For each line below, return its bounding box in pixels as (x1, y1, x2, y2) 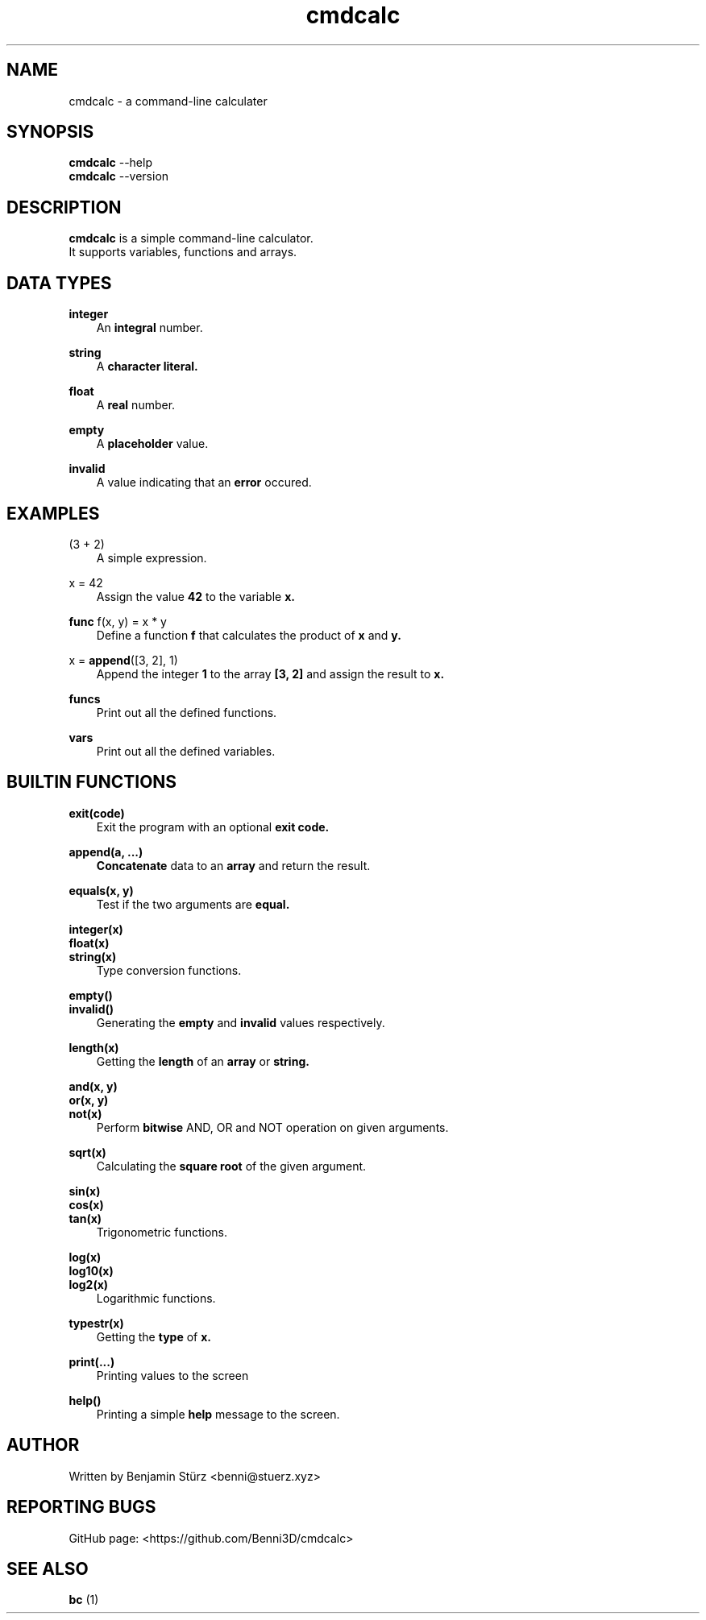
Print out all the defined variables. (96, 744, 276, 758)
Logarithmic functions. (96, 1291, 216, 1305)
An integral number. (96, 321, 203, 335)
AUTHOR (6, 1435, 80, 1456)
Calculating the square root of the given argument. (96, 1158, 367, 1173)
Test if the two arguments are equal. (96, 897, 290, 911)
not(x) (69, 1106, 102, 1121)
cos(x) (69, 1197, 104, 1212)
